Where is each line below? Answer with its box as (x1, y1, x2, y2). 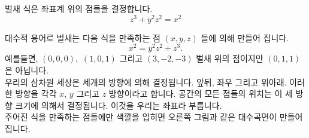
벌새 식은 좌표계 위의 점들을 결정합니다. (5, 2, 153, 14)
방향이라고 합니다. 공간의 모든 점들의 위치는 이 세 (108, 87, 293, 100)
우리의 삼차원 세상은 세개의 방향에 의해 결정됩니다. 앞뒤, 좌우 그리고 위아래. (5, 75, 287, 88)
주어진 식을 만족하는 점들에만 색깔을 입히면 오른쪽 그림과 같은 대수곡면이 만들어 (5, 111, 303, 123)
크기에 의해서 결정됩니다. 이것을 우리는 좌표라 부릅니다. (15, 99, 222, 111)
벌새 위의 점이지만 (196, 52, 263, 65)
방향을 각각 (15, 87, 57, 100)
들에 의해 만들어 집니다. (201, 31, 289, 44)
